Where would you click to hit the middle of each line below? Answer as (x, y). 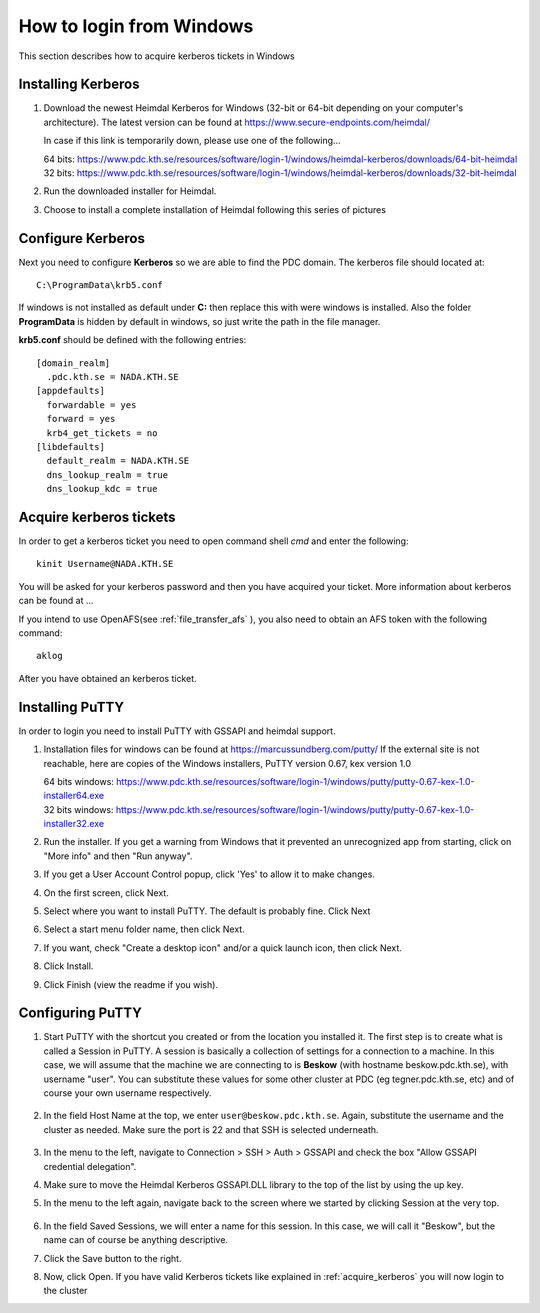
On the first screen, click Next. (106, 892)
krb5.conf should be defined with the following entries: (132, 340)
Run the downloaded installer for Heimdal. (130, 191)
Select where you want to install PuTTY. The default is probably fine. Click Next (207, 911)
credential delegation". (90, 1166)
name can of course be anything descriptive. (136, 1240)
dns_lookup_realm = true (107, 474)
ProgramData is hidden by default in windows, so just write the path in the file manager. (199, 321)
